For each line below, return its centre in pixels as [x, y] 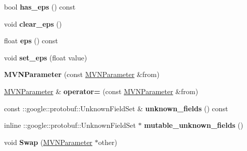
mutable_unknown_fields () [194, 125]
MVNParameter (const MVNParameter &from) [82, 74]
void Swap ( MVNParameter [48, 142]
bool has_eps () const [40, 7]
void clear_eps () [33, 23]
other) [108, 142]
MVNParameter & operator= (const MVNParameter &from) [101, 91]
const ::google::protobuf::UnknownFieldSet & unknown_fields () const [116, 108]
